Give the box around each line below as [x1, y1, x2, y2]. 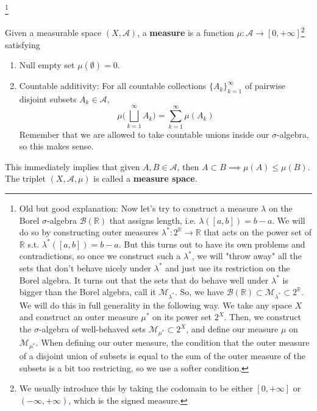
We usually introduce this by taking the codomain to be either [19, 382, 253, 395]
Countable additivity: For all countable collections [19, 79, 207, 92]
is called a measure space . [93, 172, 198, 185]
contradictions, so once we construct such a [19, 249, 181, 262]
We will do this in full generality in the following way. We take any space [19, 298, 292, 311]
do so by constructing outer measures [19, 226, 159, 238]
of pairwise [244, 79, 285, 92]
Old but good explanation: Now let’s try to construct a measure [19, 201, 258, 214]
